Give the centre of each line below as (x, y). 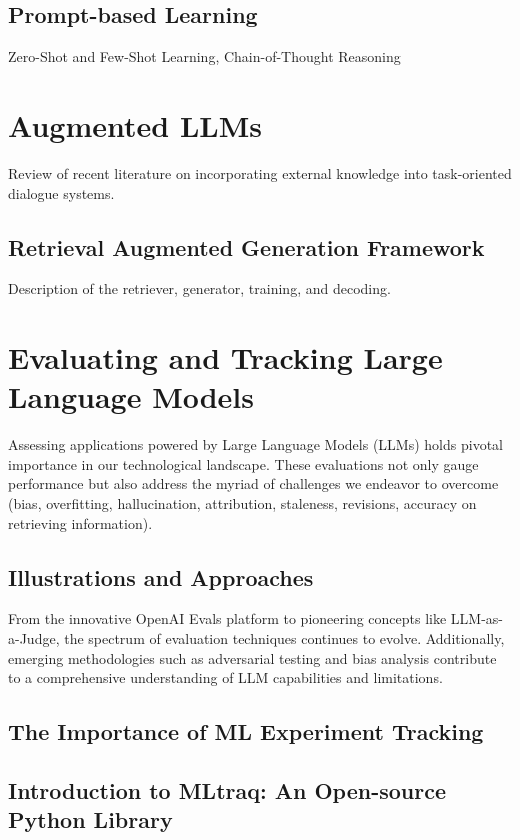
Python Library (90, 819)
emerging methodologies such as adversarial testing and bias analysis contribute (252, 657)
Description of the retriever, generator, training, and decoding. (199, 288)
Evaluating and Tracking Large (225, 357)
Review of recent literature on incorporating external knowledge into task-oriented (260, 172)
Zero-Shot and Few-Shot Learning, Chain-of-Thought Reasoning (204, 56)
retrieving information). (80, 522)
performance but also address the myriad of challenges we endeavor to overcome (253, 483)
